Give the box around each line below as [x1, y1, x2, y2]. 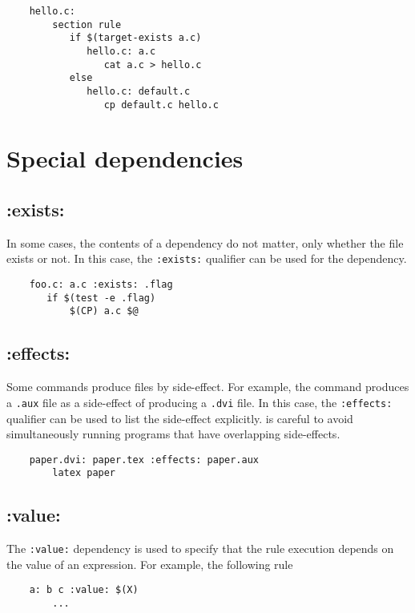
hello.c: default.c [87, 85, 191, 97]
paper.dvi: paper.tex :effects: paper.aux [29, 454, 259, 466]
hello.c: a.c [87, 45, 156, 57]
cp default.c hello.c [103, 99, 219, 111]
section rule [52, 18, 122, 30]
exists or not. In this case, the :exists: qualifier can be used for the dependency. [6, 250, 407, 267]
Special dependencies [6, 142, 244, 175]
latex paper [52, 467, 116, 479]
